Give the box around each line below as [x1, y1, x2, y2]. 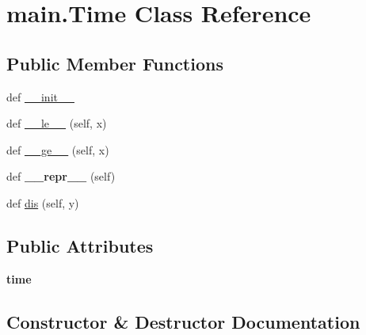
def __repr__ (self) [6, 168, 116, 185]
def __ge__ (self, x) [6, 141, 109, 158]
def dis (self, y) [6, 194, 79, 211]
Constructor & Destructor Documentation [6, 309, 360, 333]
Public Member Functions [6, 51, 223, 75]
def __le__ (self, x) [6, 115, 107, 131]
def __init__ [6, 88, 74, 105]
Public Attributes [6, 233, 154, 257]
